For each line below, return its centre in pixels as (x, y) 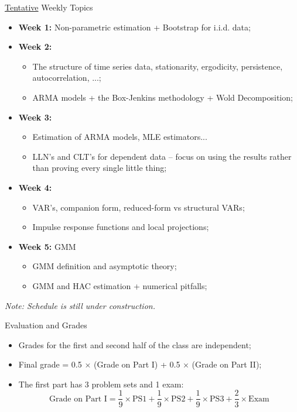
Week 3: (35, 117)
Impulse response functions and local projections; (121, 227)
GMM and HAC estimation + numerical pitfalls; (120, 285)
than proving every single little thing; (100, 168)
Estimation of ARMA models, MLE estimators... (120, 137)
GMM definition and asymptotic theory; (105, 266)
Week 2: (35, 47)
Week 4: (35, 187)
